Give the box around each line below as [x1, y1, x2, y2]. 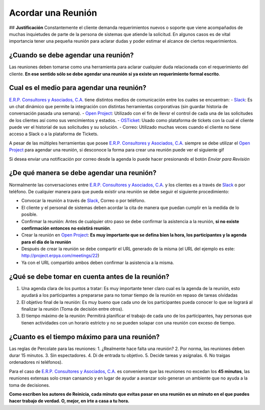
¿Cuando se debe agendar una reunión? [9, 51, 134, 59]
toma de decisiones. [9, 382, 50, 388]
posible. [21, 211, 38, 217]
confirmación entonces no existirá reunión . [21, 225, 111, 231]
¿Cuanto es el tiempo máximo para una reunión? [9, 332, 160, 341]
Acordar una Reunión [9, 7, 98, 18]
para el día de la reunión [21, 239, 71, 245]
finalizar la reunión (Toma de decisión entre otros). [21, 306, 124, 312]
